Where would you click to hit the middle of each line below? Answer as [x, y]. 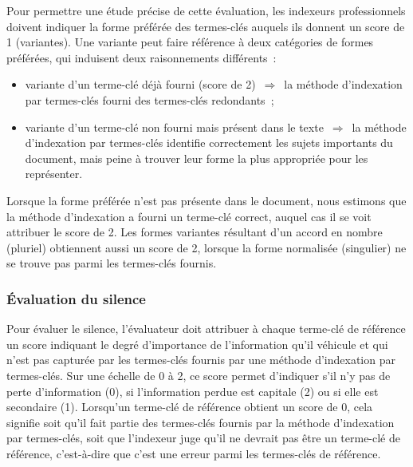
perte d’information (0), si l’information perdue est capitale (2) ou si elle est [193, 391]
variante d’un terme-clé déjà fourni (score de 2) [140, 84]
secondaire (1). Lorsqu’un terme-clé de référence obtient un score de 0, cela [190, 407]
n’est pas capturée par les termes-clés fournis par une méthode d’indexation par [201, 360]
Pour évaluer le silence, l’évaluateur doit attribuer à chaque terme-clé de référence [206, 328]
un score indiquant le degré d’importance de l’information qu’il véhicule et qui [197, 344]
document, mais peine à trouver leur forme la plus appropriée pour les [197, 158]
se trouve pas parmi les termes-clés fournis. [112, 263]
